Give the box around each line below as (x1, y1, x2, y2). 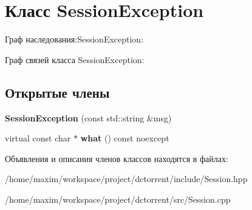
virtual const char (5, 132, 71, 144)
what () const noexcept (80, 132, 169, 144)
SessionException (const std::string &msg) (5, 111, 172, 124)
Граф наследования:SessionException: (5, 33, 144, 46)
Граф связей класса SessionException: (5, 53, 145, 66)
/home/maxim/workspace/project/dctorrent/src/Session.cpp (5, 192, 231, 205)
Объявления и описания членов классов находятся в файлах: (5, 152, 228, 164)
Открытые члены (5, 83, 110, 101)
